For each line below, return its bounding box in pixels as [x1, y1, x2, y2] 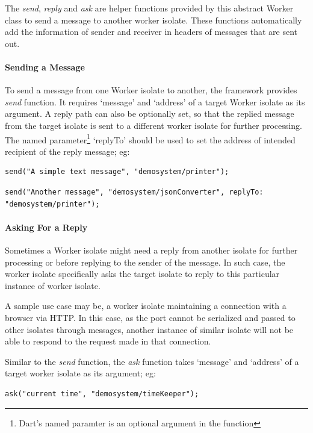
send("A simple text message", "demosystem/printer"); [5, 167, 229, 176]
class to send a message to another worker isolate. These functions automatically [5, 13, 302, 26]
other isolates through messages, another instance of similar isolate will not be [5, 323, 294, 335]
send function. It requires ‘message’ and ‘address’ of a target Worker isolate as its [5, 95, 305, 108]
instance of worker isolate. [5, 279, 101, 291]
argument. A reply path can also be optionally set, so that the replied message [5, 107, 294, 120]
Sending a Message [5, 60, 85, 73]
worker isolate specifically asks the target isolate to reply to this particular [5, 267, 280, 280]
